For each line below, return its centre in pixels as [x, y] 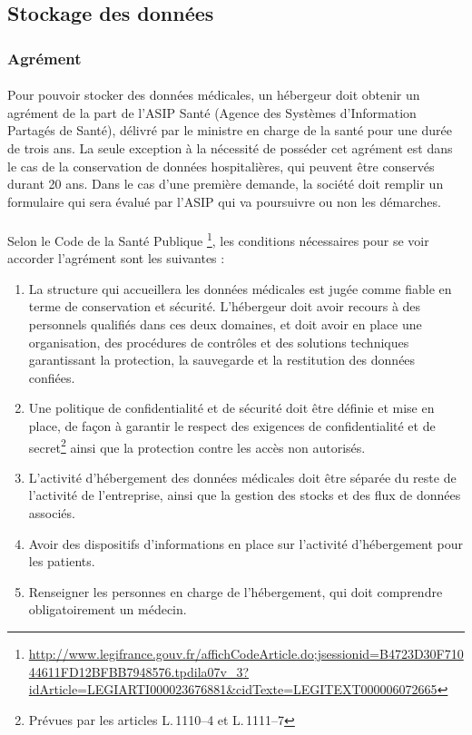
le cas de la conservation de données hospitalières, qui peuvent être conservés [221, 166]
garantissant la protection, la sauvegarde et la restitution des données [222, 360]
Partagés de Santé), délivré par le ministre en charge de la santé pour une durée [230, 130]
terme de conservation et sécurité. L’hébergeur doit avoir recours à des [225, 306]
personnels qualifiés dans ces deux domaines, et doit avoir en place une [225, 324]
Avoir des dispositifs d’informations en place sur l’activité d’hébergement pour [246, 543]
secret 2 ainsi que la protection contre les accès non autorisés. [197, 446]
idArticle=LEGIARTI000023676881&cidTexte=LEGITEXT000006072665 [233, 689]
